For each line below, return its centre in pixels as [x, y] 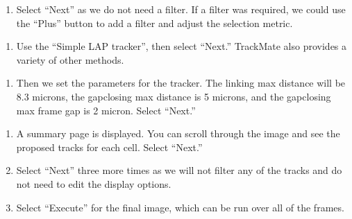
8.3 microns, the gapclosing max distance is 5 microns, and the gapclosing [174, 96]
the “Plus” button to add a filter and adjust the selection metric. [154, 23]
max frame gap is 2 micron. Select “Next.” [106, 110]
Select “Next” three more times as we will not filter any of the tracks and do [179, 170]
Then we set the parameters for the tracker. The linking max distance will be [181, 83]
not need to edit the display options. [94, 183]
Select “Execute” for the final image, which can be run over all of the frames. [180, 207]
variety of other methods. [70, 59]
